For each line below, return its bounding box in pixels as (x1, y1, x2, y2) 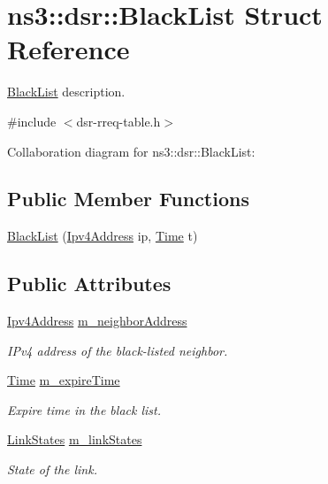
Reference (7, 31, 130, 67)
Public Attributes (7, 270, 172, 297)
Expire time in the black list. (7, 400, 161, 419)
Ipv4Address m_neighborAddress (7, 311, 187, 330)
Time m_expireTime (7, 371, 120, 389)
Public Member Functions (7, 185, 249, 212)
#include (7, 111, 57, 130)
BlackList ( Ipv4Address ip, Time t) (7, 227, 198, 245)
